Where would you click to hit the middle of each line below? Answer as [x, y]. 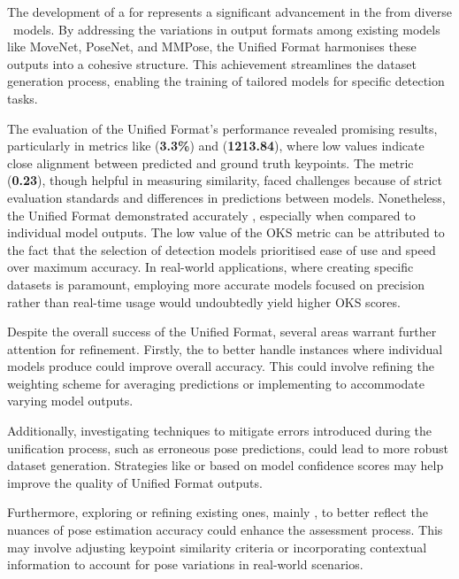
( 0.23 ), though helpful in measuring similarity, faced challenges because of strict [225, 180]
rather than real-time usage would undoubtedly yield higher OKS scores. [204, 301]
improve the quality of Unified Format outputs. [135, 482]
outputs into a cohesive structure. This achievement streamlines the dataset [212, 63]
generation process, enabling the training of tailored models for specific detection [226, 81]
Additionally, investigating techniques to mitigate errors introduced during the [219, 431]
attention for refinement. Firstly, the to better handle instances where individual [225, 348]
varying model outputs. [70, 401]
